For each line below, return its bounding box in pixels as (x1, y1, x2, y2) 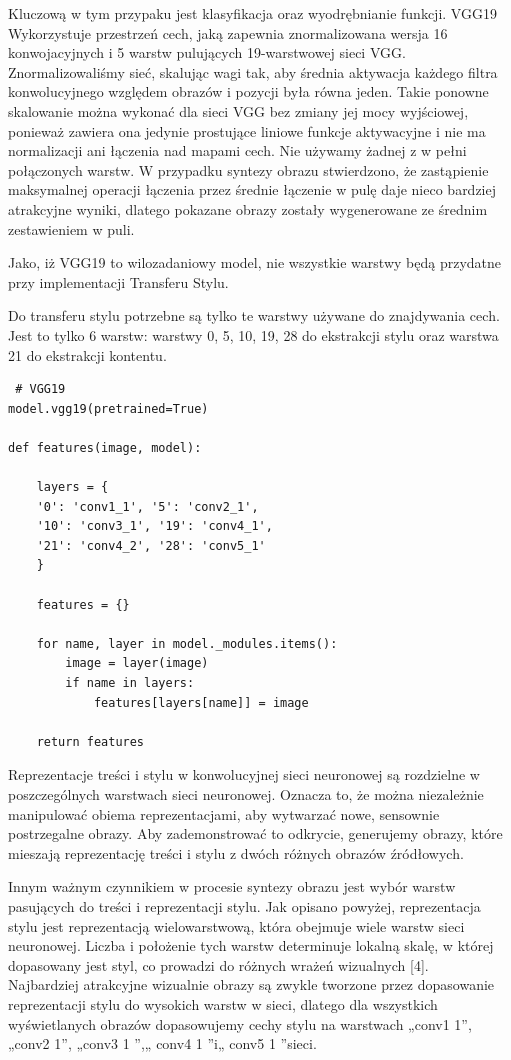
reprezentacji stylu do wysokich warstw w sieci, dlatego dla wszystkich (8, 993, 438, 1014)
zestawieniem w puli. (8, 218, 135, 239)
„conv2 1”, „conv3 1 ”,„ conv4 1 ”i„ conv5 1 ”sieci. (8, 1033, 317, 1054)
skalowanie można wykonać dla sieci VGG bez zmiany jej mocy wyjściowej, (8, 100, 469, 121)
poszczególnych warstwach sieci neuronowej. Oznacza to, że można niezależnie (8, 783, 484, 804)
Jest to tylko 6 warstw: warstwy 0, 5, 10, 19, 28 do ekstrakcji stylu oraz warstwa (8, 324, 499, 345)
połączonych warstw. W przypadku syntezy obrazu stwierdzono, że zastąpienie (8, 159, 489, 180)
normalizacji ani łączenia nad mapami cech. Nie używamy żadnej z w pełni (8, 140, 467, 161)
